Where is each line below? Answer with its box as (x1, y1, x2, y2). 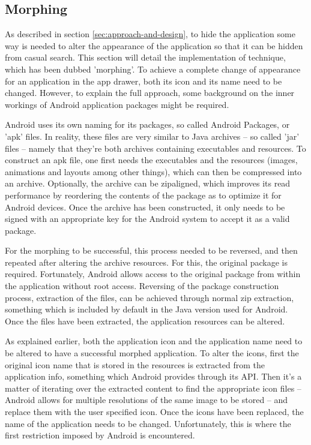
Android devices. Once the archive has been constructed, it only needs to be (5, 200, 285, 213)
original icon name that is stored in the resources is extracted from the (5, 358, 265, 371)
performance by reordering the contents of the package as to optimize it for (5, 188, 282, 201)
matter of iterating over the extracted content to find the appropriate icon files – (5, 381, 301, 394)
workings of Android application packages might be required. (5, 98, 229, 110)
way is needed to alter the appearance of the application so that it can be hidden (5, 39, 303, 52)
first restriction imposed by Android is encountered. (5, 429, 195, 441)
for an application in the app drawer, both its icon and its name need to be (5, 74, 282, 87)
